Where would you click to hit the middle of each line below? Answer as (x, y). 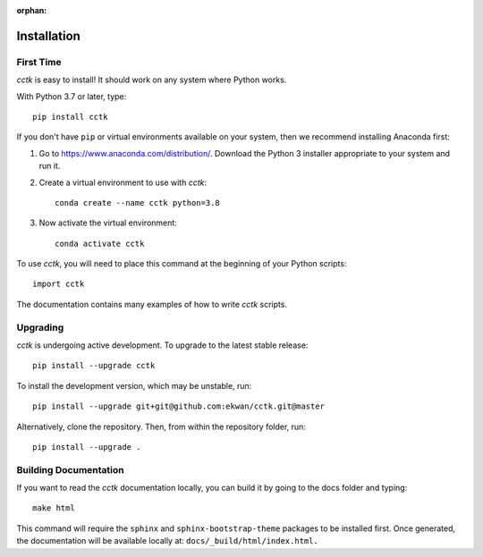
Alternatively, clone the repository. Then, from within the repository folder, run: (161, 426)
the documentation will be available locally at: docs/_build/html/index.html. (168, 541)
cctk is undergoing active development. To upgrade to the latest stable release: (162, 345)
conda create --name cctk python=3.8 (138, 203)
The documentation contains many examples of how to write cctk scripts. (152, 304)
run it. (50, 166)
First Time (39, 62)
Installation (48, 36)
